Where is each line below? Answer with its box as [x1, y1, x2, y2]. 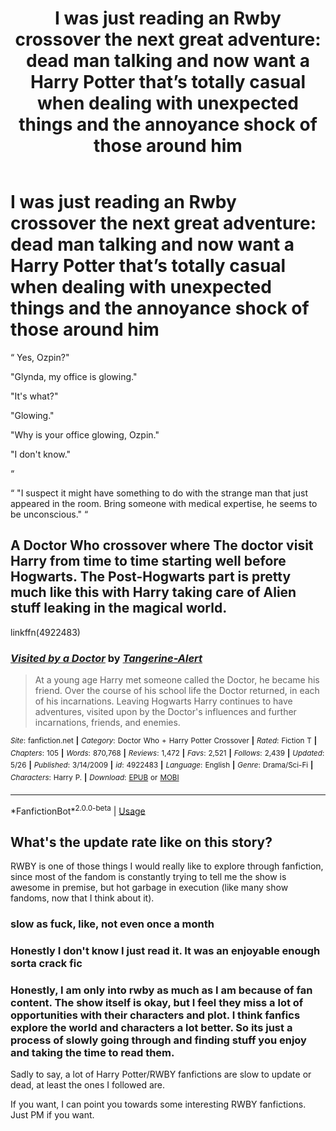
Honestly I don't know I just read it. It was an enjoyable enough [10, 943, 321, 957]
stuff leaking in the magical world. [10, 600, 228, 617]
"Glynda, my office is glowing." [10, 370, 138, 382]
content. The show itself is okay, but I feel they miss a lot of [10, 995, 304, 1009]
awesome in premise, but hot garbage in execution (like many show [10, 882, 289, 894]
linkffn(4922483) [10, 626, 81, 638]
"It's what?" [10, 390, 59, 402]
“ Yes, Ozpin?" [10, 351, 70, 363]
